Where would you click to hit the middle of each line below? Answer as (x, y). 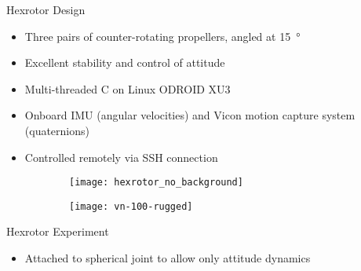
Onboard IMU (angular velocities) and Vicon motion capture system (190, 115)
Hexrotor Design (46, 9)
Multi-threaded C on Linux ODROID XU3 (128, 88)
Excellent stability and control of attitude (125, 62)
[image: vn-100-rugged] (131, 206)
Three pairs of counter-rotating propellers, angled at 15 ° (162, 36)
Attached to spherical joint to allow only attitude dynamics (168, 258)
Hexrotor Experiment (58, 231)
